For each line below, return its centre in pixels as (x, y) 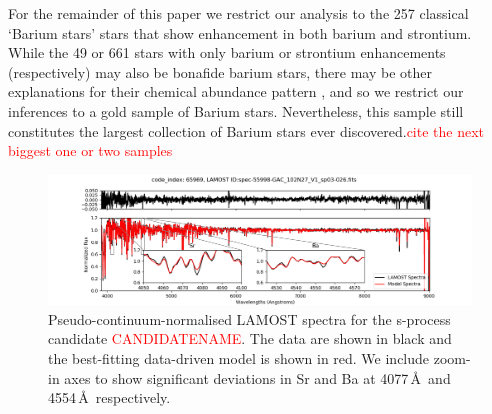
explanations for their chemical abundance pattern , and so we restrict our (236, 91)
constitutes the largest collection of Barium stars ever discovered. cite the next (246, 130)
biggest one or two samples (90, 150)
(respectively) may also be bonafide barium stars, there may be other (220, 71)
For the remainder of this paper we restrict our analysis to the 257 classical (238, 13)
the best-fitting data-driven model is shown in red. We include (239, 357)
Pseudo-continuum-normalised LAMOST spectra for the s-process (249, 318)
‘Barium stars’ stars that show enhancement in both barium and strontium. (240, 32)
